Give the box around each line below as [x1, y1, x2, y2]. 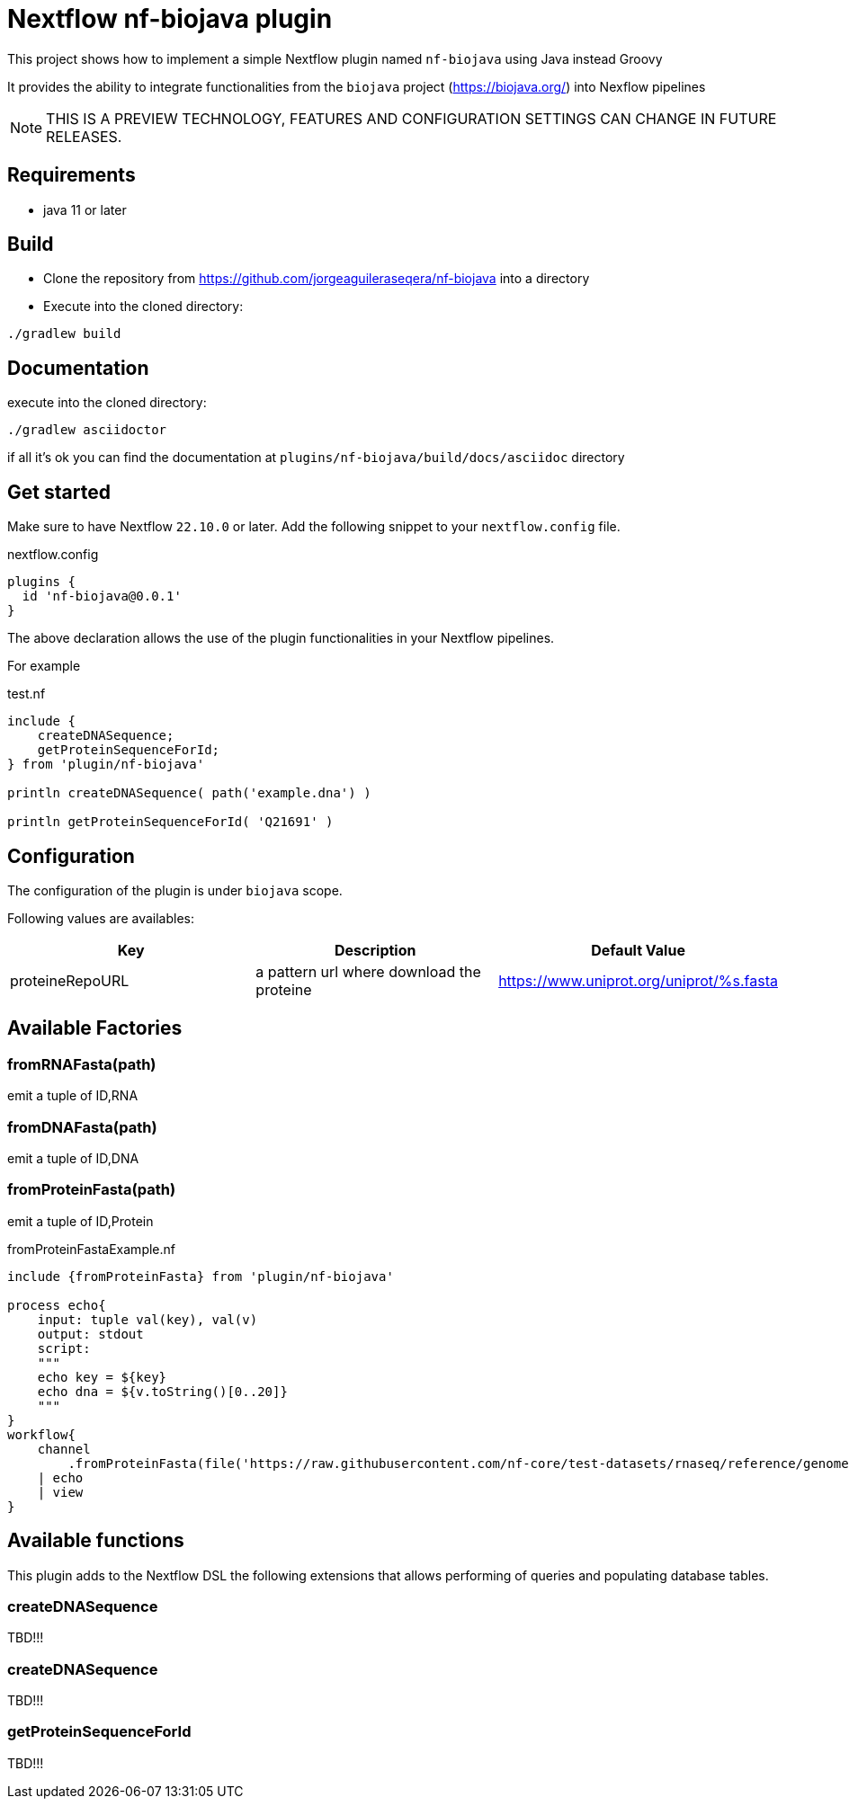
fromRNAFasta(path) [7, 1054, 156, 1073]
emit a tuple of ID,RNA [7, 1088, 139, 1104]
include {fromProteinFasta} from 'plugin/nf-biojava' [7, 1268, 394, 1284]
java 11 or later [43, 201, 127, 218]
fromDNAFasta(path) [7, 1117, 157, 1136]
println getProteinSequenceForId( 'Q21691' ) [7, 814, 334, 830]
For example [7, 658, 81, 674]
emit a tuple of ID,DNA [7, 1150, 139, 1166]
